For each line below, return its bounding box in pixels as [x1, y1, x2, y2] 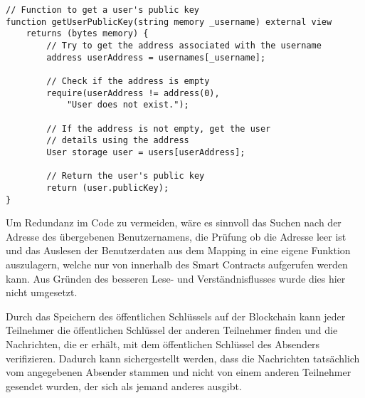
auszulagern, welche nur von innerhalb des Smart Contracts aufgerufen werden [6, 256, 348, 271]
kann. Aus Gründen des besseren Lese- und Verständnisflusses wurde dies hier [6, 271, 346, 286]
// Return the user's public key [46, 171, 205, 182]
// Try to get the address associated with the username [46, 40, 322, 51]
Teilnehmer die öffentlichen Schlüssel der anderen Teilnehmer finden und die [6, 323, 338, 337]
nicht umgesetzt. [6, 285, 78, 300]
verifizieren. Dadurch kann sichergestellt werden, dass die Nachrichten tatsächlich [6, 350, 360, 365]
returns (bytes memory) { [26, 28, 149, 39]
